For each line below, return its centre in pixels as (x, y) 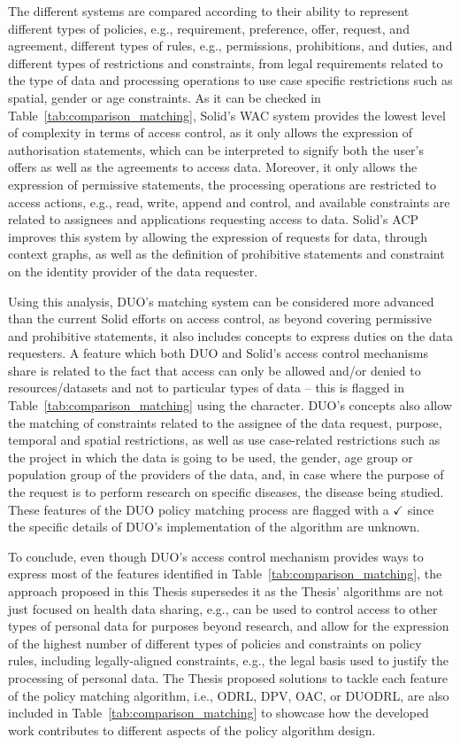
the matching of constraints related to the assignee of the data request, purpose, (225, 422)
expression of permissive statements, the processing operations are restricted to (222, 184)
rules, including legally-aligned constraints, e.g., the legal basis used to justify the (229, 660)
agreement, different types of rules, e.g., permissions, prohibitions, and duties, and (230, 46)
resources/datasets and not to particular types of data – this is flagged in (206, 388)
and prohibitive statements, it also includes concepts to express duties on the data (231, 335)
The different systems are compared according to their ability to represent (209, 11)
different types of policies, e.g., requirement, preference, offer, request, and (209, 28)
